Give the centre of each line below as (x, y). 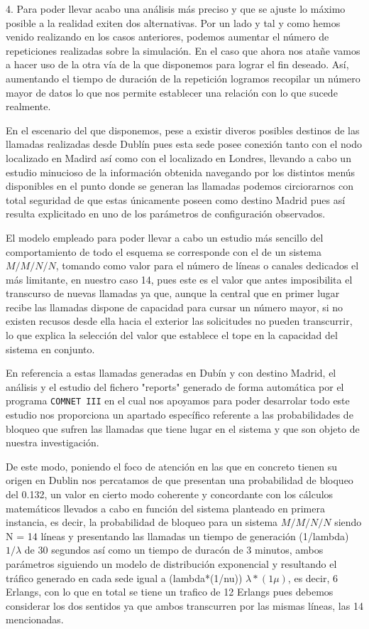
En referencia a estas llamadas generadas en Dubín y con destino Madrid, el (171, 373)
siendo (348, 522)
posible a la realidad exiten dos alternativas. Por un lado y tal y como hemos (173, 22)
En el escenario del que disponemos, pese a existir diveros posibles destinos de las (183, 130)
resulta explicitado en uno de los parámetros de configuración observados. (166, 214)
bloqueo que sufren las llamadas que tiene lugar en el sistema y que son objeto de (183, 428)
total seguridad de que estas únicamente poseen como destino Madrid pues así (176, 199)
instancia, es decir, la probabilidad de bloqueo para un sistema (142, 522)
